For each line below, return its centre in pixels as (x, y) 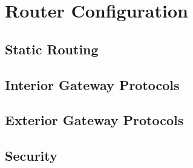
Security (31, 156)
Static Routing (52, 49)
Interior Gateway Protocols (92, 84)
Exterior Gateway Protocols (94, 120)
